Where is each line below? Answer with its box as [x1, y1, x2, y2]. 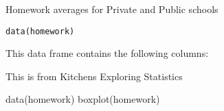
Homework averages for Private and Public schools [5, 2, 219, 16]
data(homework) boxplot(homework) [5, 92, 160, 106]
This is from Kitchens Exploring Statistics [5, 69, 183, 83]
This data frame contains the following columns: [5, 46, 209, 60]
